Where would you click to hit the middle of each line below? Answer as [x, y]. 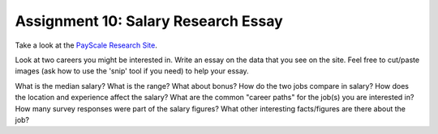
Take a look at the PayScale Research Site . [86, 45]
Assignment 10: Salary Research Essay [149, 21]
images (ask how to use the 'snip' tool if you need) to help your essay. [132, 71]
